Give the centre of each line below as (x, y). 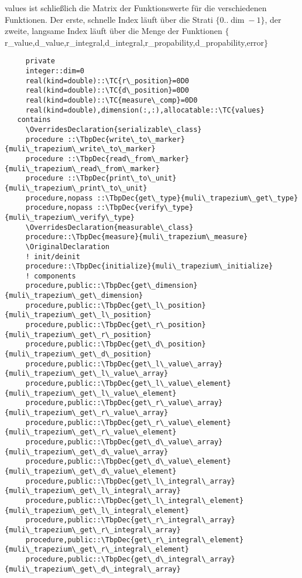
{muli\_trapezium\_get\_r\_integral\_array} (93, 530)
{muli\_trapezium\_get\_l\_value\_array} (87, 374)
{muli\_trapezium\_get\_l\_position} (78, 315)
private (40, 61)
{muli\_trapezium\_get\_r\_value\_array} (87, 413)
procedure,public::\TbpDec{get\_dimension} (111, 286)
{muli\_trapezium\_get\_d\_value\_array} (87, 452)
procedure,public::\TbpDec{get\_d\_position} (116, 344)
